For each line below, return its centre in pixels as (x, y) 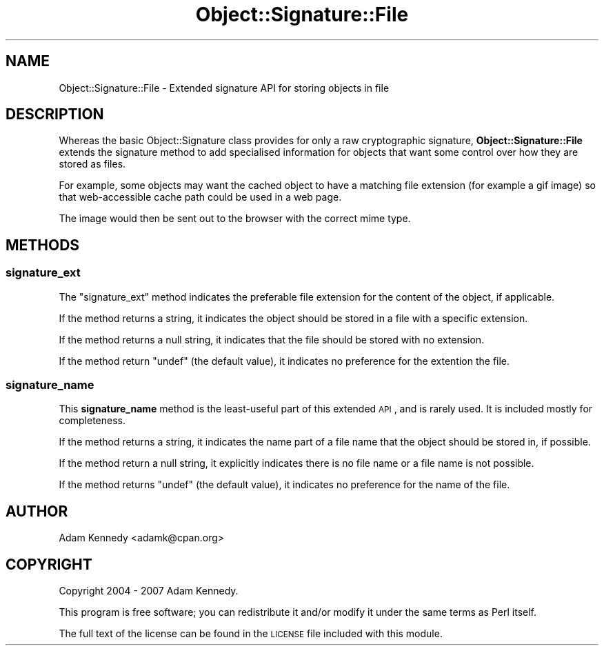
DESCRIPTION (55, 114)
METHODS (43, 245)
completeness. (92, 421)
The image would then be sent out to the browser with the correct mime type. (235, 219)
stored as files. (92, 164)
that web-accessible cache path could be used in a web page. (200, 197)
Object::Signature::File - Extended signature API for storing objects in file (224, 88)
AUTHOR (37, 511)
